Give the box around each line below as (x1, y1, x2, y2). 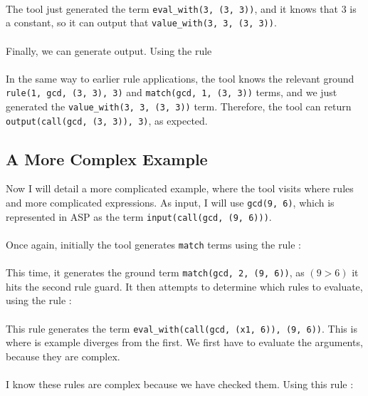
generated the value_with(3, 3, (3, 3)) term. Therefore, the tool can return (6, 98, 352, 113)
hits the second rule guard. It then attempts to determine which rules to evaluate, (6, 278, 363, 293)
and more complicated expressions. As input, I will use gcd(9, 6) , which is (6, 195, 335, 210)
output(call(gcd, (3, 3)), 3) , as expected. (6, 113, 208, 127)
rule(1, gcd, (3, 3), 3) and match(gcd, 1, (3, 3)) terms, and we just (6, 85, 337, 100)
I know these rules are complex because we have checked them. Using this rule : (6, 377, 354, 392)
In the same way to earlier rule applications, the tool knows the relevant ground (6, 71, 354, 85)
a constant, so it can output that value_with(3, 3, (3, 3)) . (6, 15, 277, 30)
